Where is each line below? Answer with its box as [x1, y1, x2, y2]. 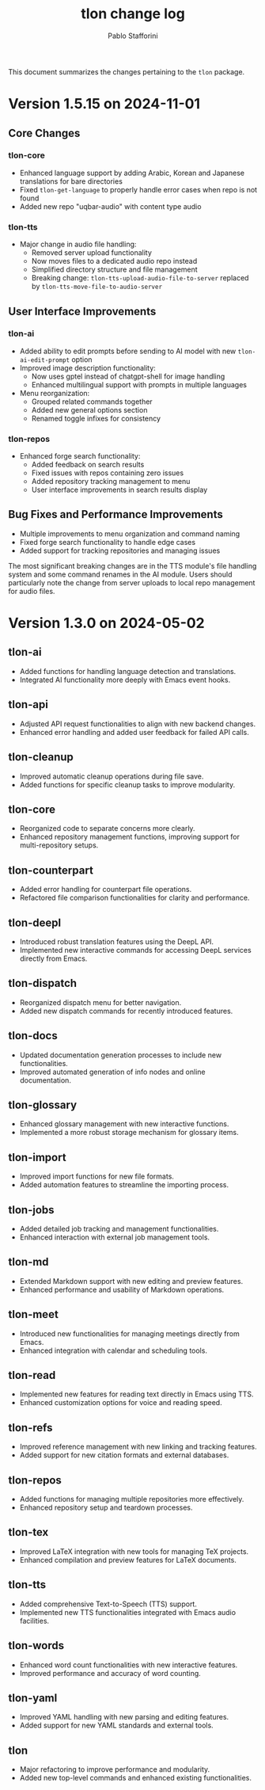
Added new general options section [31, 405, 148, 414]
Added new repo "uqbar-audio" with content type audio [19, 201, 202, 211]
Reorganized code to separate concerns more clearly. [19, 824, 195, 833]
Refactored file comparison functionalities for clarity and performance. [19, 893, 250, 903]
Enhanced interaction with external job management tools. [19, 1232, 210, 1242]
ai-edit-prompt [19, 356, 70, 364]
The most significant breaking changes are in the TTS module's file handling [8, 561, 257, 570]
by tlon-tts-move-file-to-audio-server [31, 282, 163, 291]
